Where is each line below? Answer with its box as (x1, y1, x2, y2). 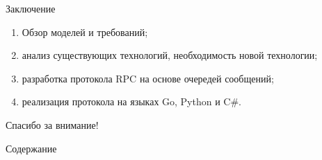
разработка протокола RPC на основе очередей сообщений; (22, 71, 274, 85)
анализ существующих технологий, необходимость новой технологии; (22, 48, 318, 62)
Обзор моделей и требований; (22, 24, 148, 39)
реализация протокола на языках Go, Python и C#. (22, 94, 242, 109)
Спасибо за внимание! (6, 117, 99, 132)
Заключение (6, 1, 56, 15)
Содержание (6, 141, 57, 155)
